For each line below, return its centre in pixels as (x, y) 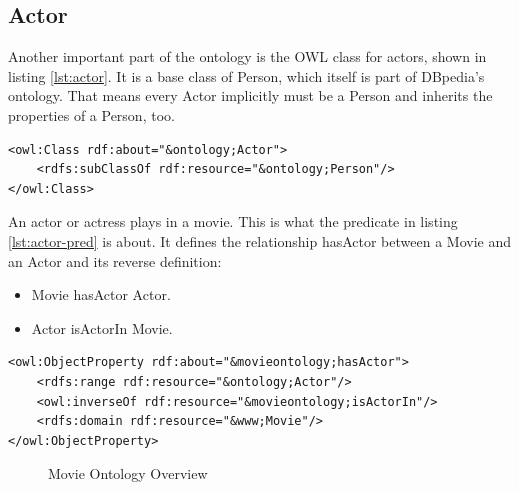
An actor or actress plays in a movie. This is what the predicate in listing (233, 221)
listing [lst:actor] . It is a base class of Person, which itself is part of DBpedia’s (246, 75)
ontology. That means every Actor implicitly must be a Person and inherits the (250, 95)
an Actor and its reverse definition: (115, 260)
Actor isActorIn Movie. (102, 327)
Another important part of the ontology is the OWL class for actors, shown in (247, 56)
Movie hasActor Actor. (101, 294)
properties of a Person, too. (91, 114)
